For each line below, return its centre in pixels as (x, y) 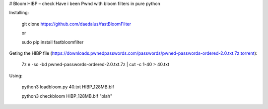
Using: (16, 75)
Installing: (19, 13)
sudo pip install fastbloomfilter (53, 42)
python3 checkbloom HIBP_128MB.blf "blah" (67, 96)
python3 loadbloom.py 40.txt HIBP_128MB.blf (68, 87)
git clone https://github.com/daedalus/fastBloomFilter (76, 24)
